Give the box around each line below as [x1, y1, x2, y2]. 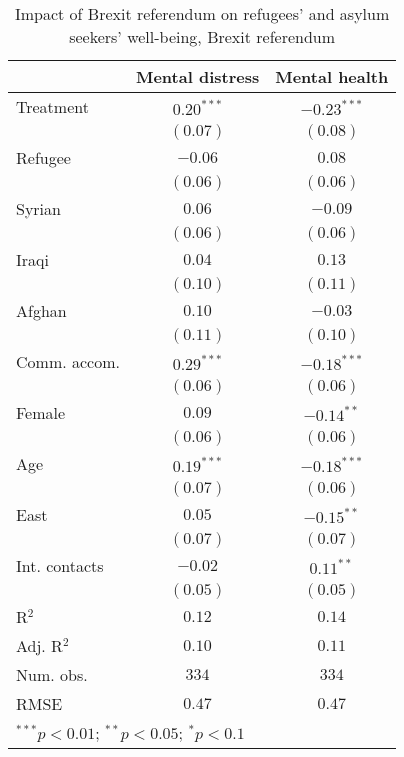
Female [16, 401, 66, 424]
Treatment [16, 95, 89, 118]
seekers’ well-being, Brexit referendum [69, 25, 336, 48]
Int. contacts [16, 554, 104, 577]
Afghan [16, 299, 67, 322]
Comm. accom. [16, 350, 120, 373]
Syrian [16, 197, 61, 220]
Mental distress [135, 65, 260, 88]
